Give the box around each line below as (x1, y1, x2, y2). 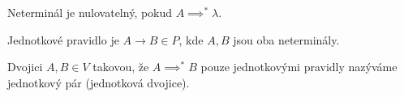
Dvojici (7, 58, 43, 75)
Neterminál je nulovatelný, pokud (7, 4, 173, 20)
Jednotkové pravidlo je (7, 31, 119, 48)
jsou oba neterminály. (233, 31, 340, 48)
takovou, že (92, 58, 149, 75)
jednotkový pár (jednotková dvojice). (7, 74, 190, 91)
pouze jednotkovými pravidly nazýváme (200, 58, 398, 75)
